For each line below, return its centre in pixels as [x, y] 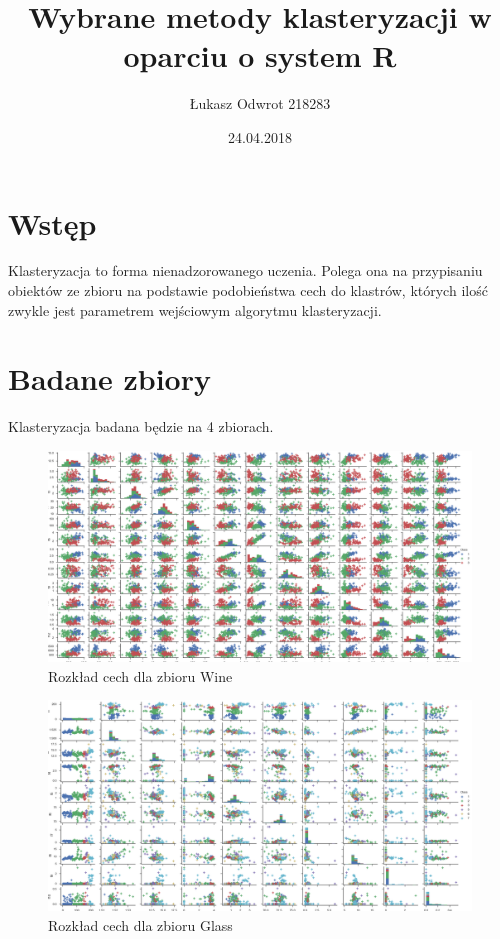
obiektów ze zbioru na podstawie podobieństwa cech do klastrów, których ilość [248, 290]
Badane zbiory [109, 378]
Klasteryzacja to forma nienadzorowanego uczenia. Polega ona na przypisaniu [245, 270]
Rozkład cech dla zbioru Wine [140, 675]
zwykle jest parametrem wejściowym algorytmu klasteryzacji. [195, 309]
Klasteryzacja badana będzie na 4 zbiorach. [141, 426]
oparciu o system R [260, 55]
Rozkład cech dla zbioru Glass [140, 925]
